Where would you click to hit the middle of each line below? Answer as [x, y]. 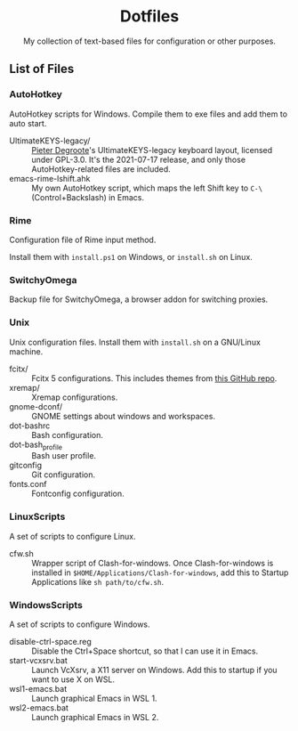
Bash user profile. [64, 456]
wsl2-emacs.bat [39, 707]
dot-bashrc [30, 426]
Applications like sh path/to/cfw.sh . [98, 581]
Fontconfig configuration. [78, 494]
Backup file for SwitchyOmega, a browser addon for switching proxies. [139, 299]
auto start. [28, 123]
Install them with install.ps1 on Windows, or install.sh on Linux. [131, 256]
